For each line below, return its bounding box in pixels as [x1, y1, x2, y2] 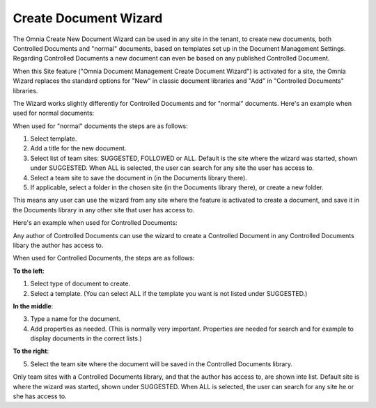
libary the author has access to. [13, 241, 104, 249]
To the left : [13, 267, 45, 275]
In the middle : [13, 301, 54, 310]
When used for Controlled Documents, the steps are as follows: [13, 254, 195, 262]
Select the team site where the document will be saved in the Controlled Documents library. [30, 359, 292, 368]
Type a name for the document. [30, 315, 121, 323]
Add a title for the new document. [30, 144, 127, 152]
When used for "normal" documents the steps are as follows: [13, 122, 188, 130]
